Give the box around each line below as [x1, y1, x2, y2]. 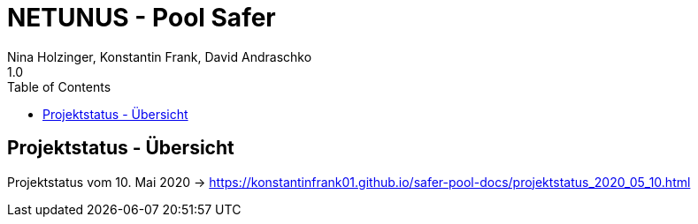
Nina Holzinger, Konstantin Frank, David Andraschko [7, 49, 312, 64]
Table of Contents [7, 78, 111, 94]
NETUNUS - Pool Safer [7, 3, 276, 33]
